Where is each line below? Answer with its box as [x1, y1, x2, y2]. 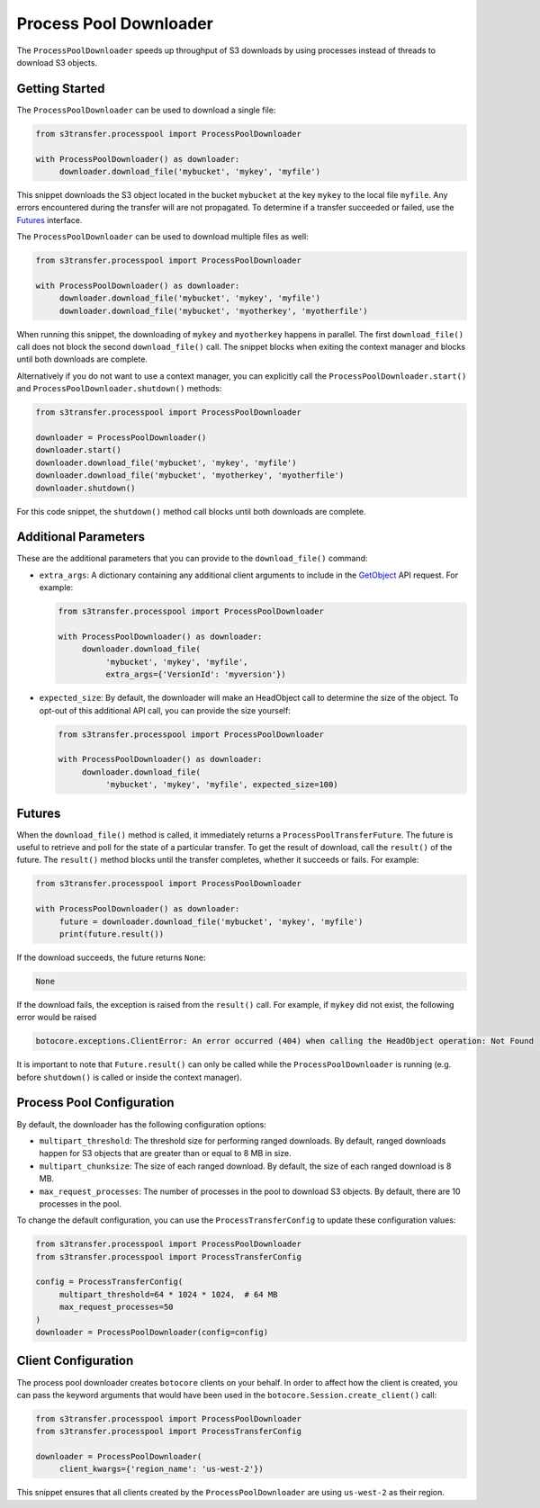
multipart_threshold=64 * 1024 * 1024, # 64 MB [58, 1289, 278, 1299]
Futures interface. [16, 214, 83, 225]
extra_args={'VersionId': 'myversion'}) [104, 669, 287, 679]
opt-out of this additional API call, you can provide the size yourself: [39, 705, 292, 715]
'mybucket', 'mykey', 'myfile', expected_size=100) [104, 779, 338, 790]
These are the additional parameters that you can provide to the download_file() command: [16, 553, 368, 564]
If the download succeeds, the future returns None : [16, 952, 206, 963]
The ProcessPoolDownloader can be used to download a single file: [16, 104, 276, 115]
